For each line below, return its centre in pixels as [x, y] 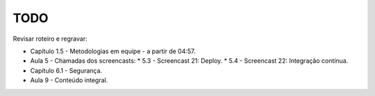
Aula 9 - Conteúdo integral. [69, 80]
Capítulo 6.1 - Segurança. [66, 70]
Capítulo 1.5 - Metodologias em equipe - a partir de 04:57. [113, 51]
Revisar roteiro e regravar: [50, 39]
